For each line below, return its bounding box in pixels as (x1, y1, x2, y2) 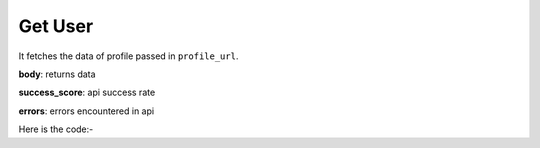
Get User (18, 15, 94, 37)
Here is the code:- (18, 123, 94, 135)
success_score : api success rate (18, 86, 156, 99)
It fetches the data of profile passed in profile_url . (18, 50, 239, 62)
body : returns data (18, 68, 96, 80)
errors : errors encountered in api (18, 105, 155, 117)
